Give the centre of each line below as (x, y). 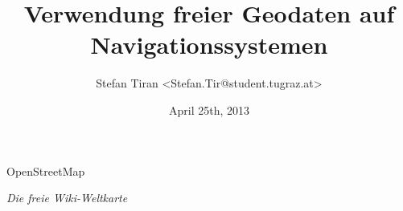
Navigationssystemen (209, 45)
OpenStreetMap (46, 170)
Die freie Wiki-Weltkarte (67, 198)
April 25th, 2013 (209, 110)
